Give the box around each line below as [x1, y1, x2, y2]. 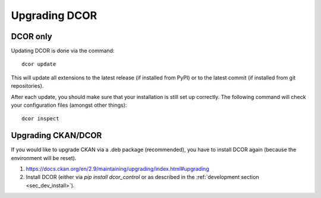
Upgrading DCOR [11, 9, 97, 22]
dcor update [21, 61, 56, 68]
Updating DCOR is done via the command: [11, 47, 115, 55]
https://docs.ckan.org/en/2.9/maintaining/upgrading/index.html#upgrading [26, 165, 209, 173]
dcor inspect [21, 116, 59, 122]
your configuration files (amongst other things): [11, 101, 127, 109]
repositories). [11, 82, 44, 90]
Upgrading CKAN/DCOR [11, 130, 102, 140]
